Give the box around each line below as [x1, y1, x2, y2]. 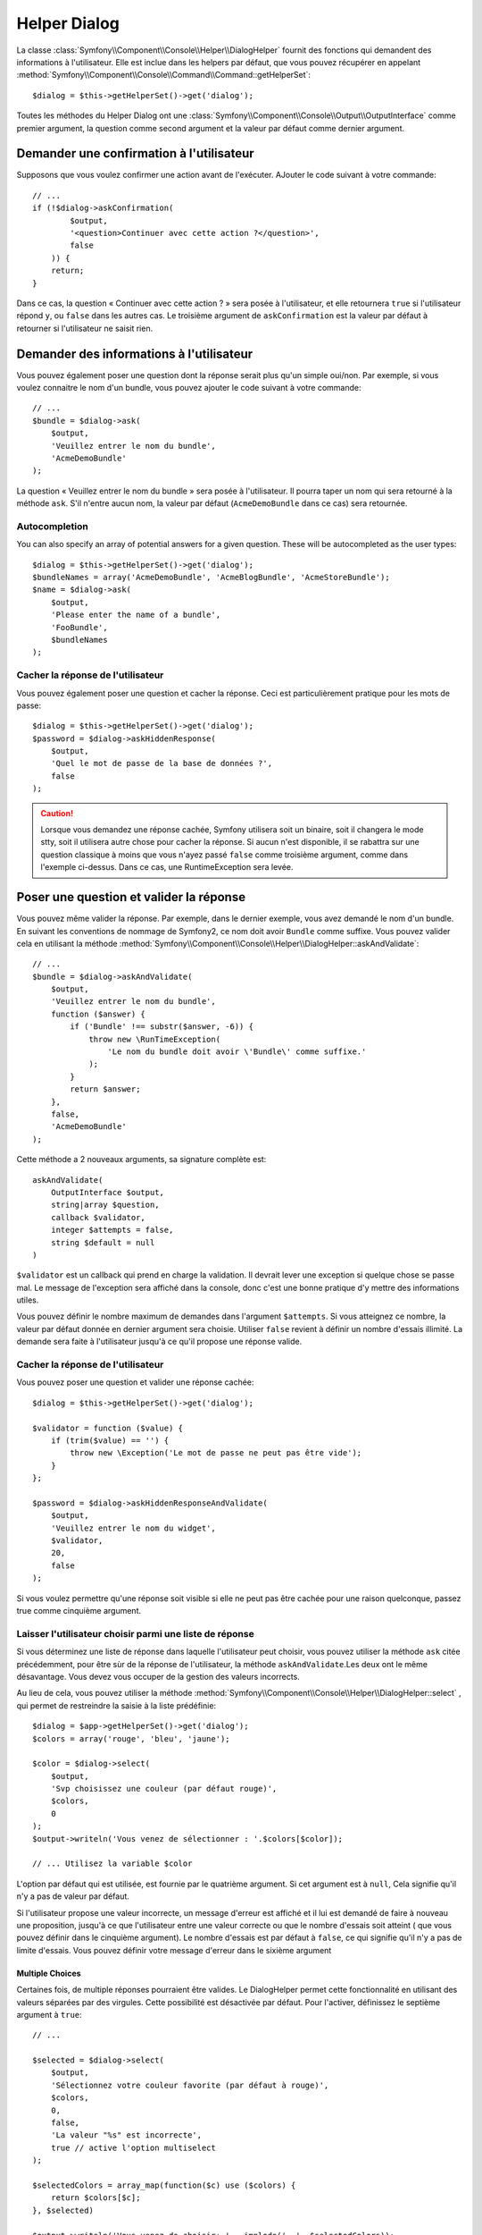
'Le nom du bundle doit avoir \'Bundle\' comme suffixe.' [107, 1047, 367, 1057]
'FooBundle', [50, 622, 108, 632]
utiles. [16, 1295, 39, 1305]
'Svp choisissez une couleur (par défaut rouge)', [50, 1784, 278, 1794]
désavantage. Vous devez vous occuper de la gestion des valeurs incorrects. [16, 1671, 301, 1682]
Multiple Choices [16, 1968, 81, 1978]
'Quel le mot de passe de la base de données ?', [50, 758, 272, 769]
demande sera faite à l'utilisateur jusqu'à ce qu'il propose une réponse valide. [16, 1337, 303, 1347]
